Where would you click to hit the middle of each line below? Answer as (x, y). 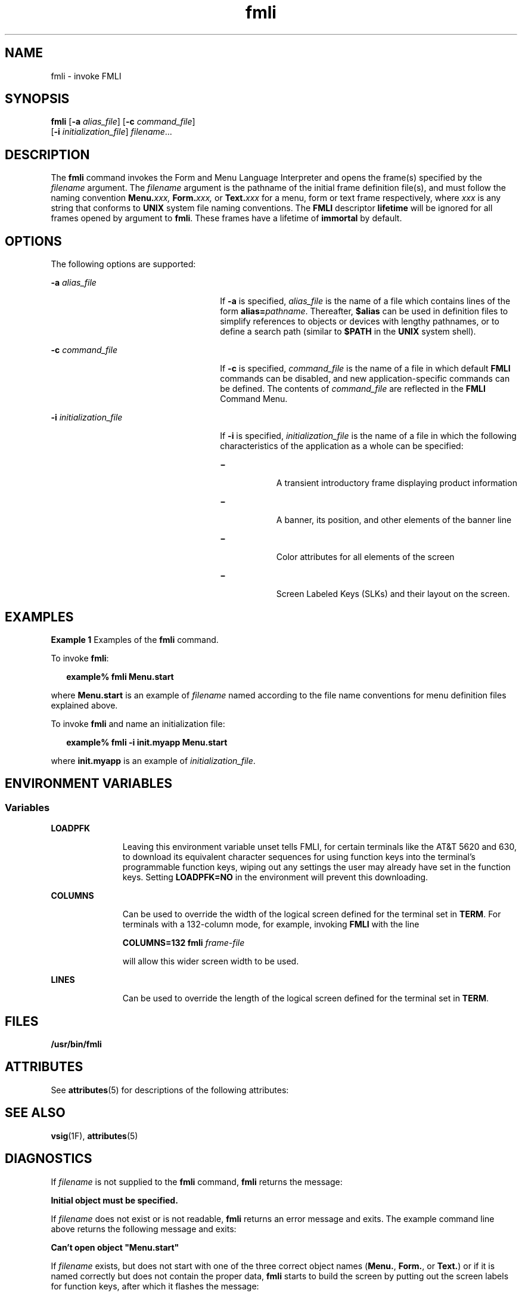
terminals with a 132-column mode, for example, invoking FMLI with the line (271, 924)
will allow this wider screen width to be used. (211, 961)
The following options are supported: (123, 264)
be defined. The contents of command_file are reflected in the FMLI (353, 389)
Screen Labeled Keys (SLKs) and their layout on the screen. (393, 594)
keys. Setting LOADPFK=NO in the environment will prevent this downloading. (275, 877)
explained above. (84, 705)
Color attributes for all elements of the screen (365, 557)
